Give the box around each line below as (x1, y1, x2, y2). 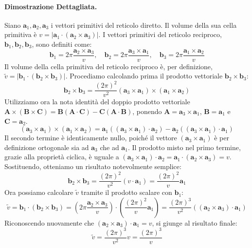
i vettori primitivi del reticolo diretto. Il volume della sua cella (51, 19, 237, 30)
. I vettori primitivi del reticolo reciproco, (98, 29, 222, 39)
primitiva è (4, 29, 37, 39)
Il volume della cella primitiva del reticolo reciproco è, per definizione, (4, 61, 213, 71)
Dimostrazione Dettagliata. (4, 1, 97, 11)
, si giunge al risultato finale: (152, 217, 237, 228)
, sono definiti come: (32, 38, 92, 49)
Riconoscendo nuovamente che (4, 217, 94, 228)
